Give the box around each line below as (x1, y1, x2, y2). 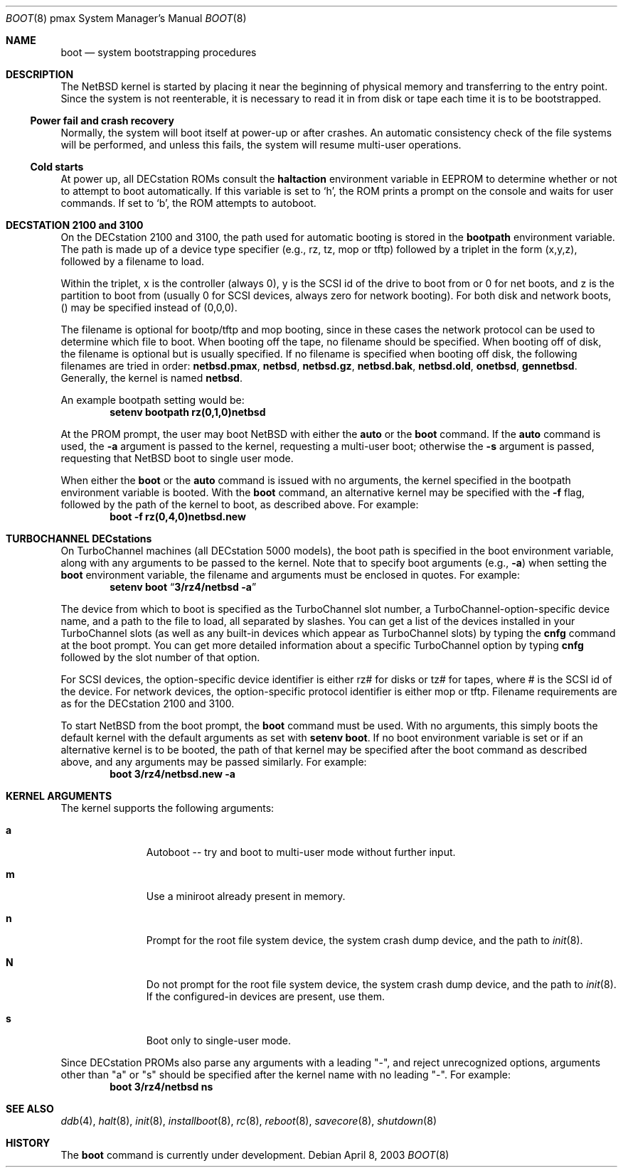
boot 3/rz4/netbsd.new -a (110, 768, 235, 780)
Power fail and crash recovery (30, 114, 174, 127)
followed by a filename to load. (60, 255, 205, 267)
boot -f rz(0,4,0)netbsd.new (110, 510, 246, 523)
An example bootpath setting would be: (60, 394, 245, 406)
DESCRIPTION (6, 68, 74, 80)
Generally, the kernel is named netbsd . (60, 372, 243, 384)
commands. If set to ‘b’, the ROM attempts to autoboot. (60, 197, 316, 209)
